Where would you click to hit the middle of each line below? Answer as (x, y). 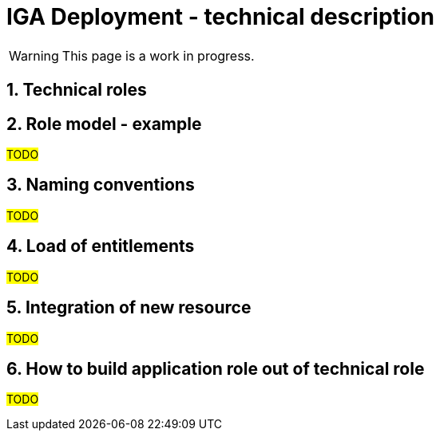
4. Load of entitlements (101, 246)
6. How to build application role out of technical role (216, 368)
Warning (34, 55)
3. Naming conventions (101, 185)
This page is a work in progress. (158, 55)
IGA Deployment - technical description (220, 17)
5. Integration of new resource (129, 308)
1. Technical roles (77, 90)
